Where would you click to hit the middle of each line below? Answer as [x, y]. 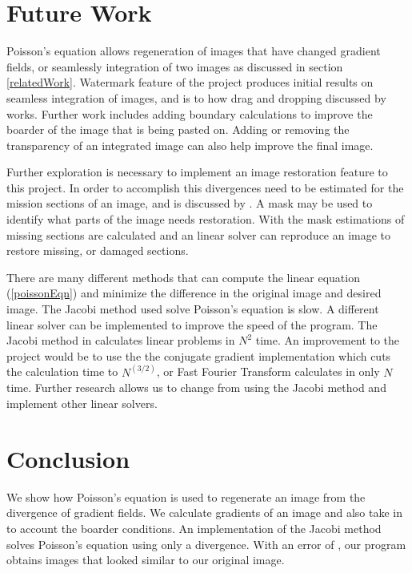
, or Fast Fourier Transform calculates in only [268, 371]
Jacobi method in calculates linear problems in [121, 340]
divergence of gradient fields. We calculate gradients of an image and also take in [204, 512]
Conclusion [68, 458]
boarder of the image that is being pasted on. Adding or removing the [178, 129]
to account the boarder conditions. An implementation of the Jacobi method [194, 528]
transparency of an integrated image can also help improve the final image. [190, 145]
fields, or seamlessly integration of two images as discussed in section [175, 66]
